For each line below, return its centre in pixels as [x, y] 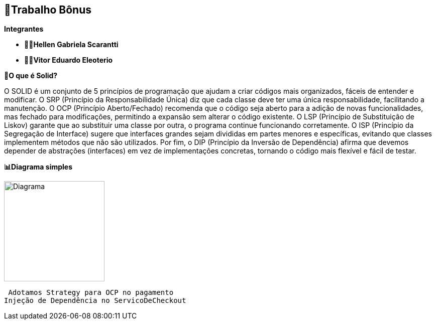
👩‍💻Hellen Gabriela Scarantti [71, 45]
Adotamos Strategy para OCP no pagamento [91, 293]
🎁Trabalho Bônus [48, 10]
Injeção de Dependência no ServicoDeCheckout [95, 301]
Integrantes [24, 29]
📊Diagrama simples [38, 167]
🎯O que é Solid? [31, 76]
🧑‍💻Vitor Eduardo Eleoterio [69, 60]
